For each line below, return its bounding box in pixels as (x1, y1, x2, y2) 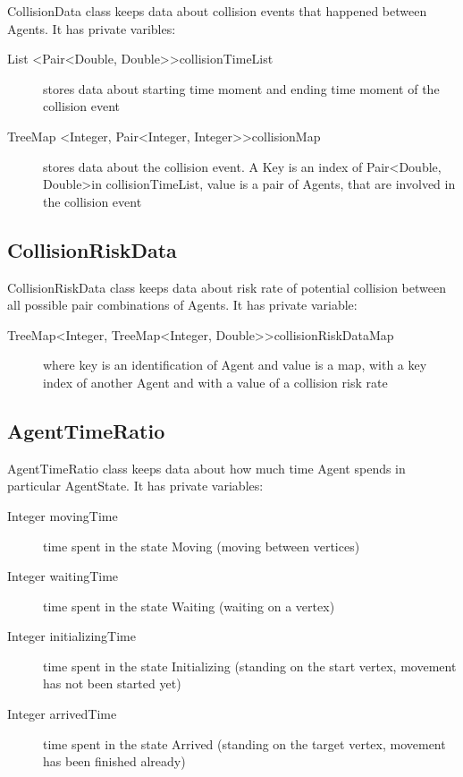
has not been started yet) (43, 674, 181, 693)
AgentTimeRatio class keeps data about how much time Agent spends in (7, 458, 406, 477)
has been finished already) (43, 752, 186, 771)
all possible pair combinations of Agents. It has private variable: (7, 295, 358, 314)
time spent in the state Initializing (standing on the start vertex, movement (43, 656, 457, 675)
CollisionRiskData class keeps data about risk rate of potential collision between (7, 277, 446, 296)
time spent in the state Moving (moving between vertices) (43, 536, 360, 555)
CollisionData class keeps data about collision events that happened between (7, 2, 427, 20)
